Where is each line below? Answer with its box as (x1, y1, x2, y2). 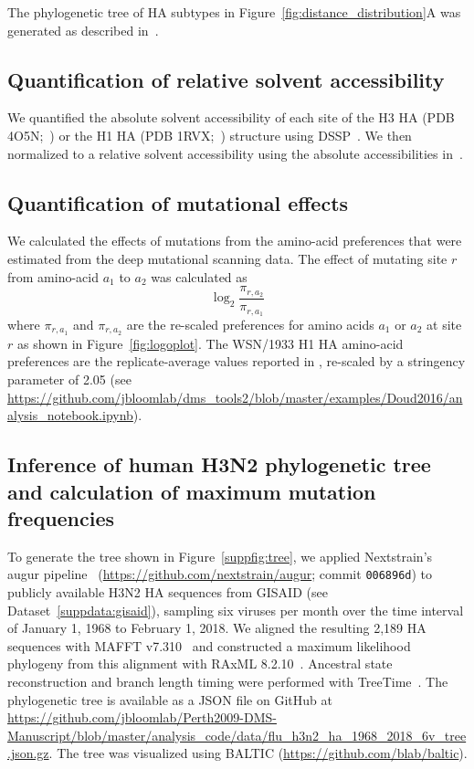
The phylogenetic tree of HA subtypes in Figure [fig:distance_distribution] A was (7, 3, 461, 21)
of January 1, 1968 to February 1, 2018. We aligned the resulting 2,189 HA (7, 618, 427, 637)
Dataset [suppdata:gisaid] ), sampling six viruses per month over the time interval (7, 600, 464, 619)
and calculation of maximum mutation (7, 477, 376, 505)
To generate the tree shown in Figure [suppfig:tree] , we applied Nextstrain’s (7, 546, 433, 565)
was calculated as (151, 267, 248, 286)
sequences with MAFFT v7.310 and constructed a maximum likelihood (7, 636, 411, 655)
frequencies (7, 503, 115, 532)
